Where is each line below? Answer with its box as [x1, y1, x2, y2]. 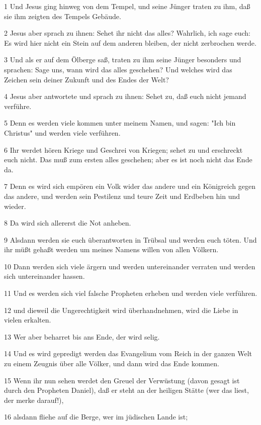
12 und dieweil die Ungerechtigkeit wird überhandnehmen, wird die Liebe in [4, 304, 238, 315]
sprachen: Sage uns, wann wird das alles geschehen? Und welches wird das [4, 64, 232, 74]
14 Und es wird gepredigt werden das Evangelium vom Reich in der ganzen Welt [4, 348, 252, 359]
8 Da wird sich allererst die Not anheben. [4, 218, 131, 228]
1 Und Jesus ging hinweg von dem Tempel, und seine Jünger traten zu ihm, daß [4, 1, 250, 11]
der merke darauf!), [4, 394, 64, 405]
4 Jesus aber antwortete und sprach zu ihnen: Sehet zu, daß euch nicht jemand [4, 91, 246, 101]
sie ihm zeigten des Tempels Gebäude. [4, 11, 121, 21]
